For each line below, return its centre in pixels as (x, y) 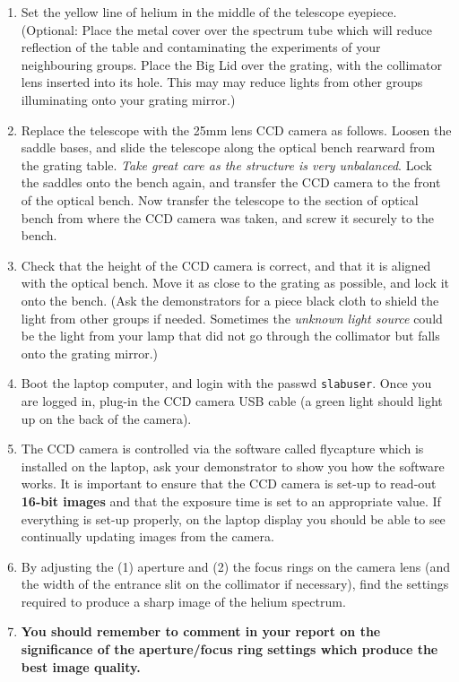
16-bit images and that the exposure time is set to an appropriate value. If (231, 501)
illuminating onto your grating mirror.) (128, 99)
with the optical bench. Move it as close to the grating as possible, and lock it (235, 283)
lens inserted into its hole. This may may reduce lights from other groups (222, 82)
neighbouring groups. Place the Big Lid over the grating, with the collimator (231, 64)
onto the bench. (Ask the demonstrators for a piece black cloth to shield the (230, 300)
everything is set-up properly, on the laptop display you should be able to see (233, 518)
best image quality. (81, 666)
